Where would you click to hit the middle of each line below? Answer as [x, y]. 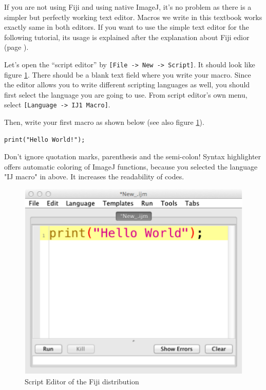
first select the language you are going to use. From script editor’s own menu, [126, 94]
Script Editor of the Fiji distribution [82, 382]
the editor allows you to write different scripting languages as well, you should [127, 85]
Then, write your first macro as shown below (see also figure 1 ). [104, 122]
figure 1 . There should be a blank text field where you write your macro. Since [128, 74]
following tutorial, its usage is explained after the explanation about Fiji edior [127, 37]
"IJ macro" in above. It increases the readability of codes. [94, 177]
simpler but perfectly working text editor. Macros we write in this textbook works [133, 17]
